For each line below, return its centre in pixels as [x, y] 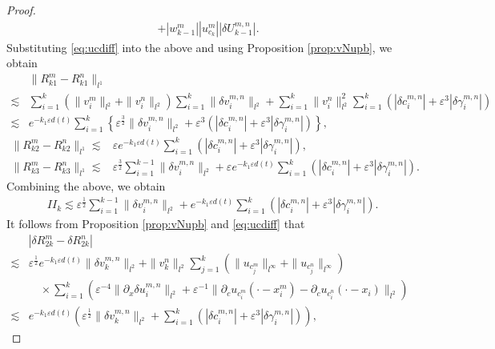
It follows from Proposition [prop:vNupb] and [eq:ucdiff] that [156, 224]
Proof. [21, 10]
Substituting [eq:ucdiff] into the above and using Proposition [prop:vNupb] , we [199, 47]
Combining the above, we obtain [86, 186]
